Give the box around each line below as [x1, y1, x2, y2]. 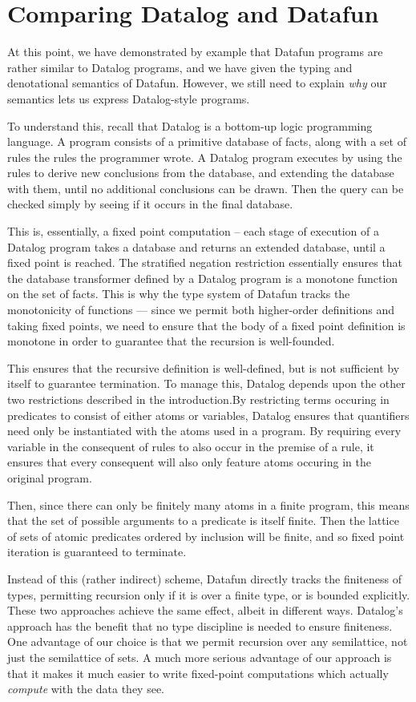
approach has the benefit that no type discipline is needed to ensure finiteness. [7, 617, 393, 634]
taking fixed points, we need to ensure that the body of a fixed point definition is [7, 317, 406, 333]
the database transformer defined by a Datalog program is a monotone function [7, 269, 398, 286]
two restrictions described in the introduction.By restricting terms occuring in [7, 391, 390, 407]
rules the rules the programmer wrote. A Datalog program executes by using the [7, 148, 402, 165]
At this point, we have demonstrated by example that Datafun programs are [7, 43, 383, 60]
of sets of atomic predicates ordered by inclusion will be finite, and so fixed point [7, 527, 405, 544]
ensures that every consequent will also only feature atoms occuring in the [7, 454, 371, 470]
